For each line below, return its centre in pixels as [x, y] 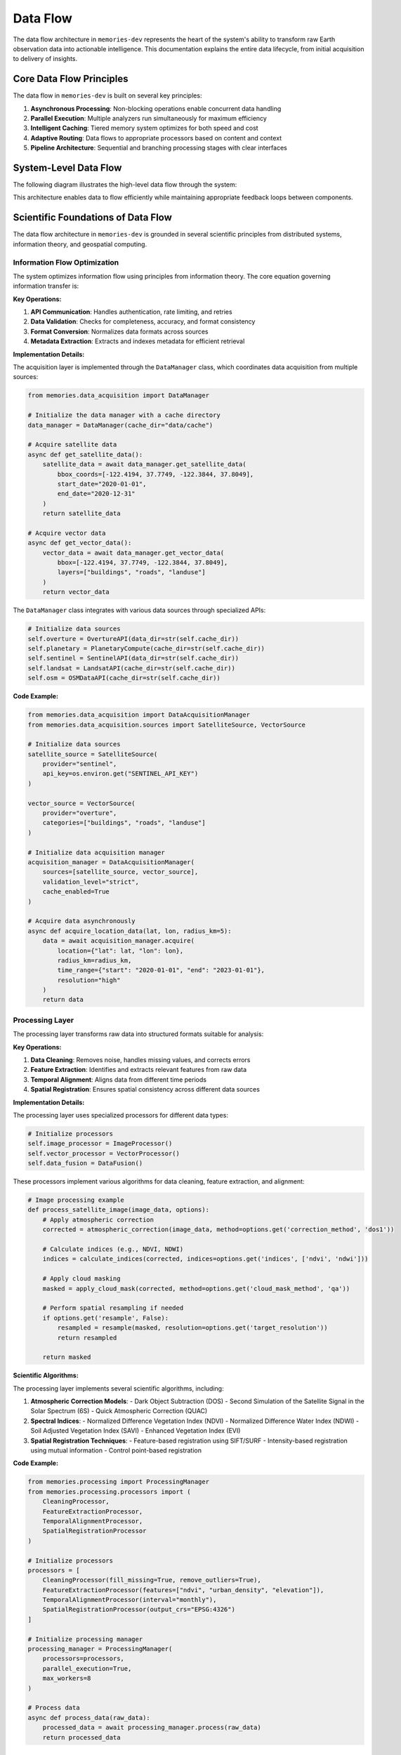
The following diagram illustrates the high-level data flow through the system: [125, 185]
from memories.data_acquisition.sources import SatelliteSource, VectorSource [166, 724]
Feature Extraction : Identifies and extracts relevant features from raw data [139, 1070]
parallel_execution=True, [87, 1668]
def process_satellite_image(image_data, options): [119, 1210]
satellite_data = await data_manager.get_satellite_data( [144, 464]
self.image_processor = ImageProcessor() [100, 1144]
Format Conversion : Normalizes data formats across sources [119, 331]
